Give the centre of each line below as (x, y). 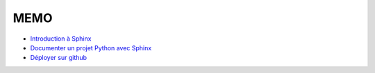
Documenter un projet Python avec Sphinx (91, 48)
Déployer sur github (58, 58)
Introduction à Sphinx (61, 39)
